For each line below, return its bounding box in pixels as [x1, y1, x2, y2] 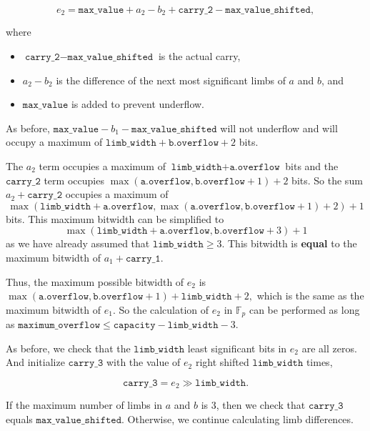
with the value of [106, 355, 181, 370]
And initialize [6, 355, 65, 370]
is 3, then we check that [201, 397, 306, 412]
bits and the [285, 159, 339, 174]
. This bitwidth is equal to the [221, 236, 357, 251]
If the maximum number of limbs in [6, 397, 163, 412]
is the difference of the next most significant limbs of [56, 72, 286, 87]
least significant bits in [187, 340, 287, 355]
